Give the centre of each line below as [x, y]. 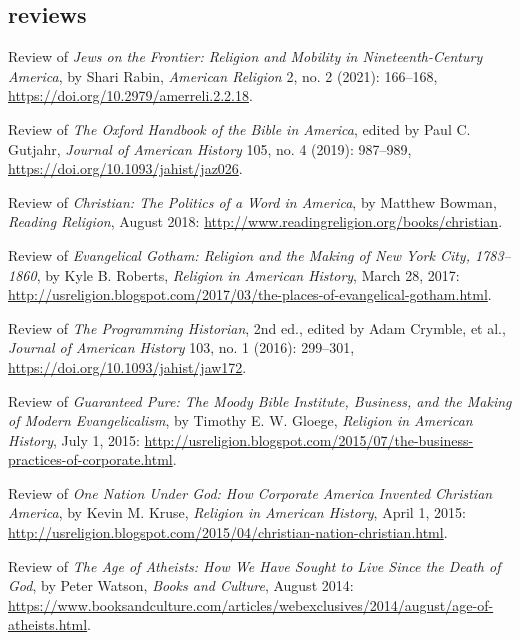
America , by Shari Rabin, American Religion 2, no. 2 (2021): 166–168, [223, 75]
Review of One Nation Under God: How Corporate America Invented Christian [250, 492]
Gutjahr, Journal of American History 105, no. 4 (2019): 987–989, [210, 148]
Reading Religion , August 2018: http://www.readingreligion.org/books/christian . [255, 221]
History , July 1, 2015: [74, 439]
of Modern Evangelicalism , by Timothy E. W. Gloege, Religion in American [240, 420]
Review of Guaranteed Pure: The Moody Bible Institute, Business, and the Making [260, 400]
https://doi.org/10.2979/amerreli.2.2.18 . [130, 95]
